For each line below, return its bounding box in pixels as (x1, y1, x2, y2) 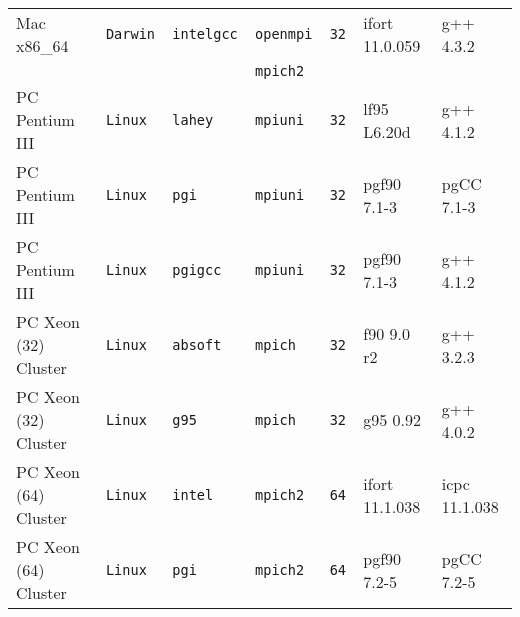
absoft (172, 336, 222, 353)
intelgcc (172, 26, 238, 42)
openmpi (255, 26, 313, 42)
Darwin (105, 26, 155, 42)
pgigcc (172, 261, 222, 278)
